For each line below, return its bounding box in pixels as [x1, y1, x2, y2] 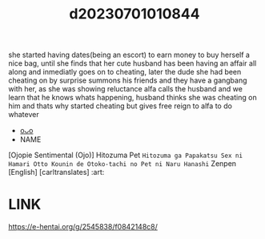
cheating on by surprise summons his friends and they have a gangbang [8, 75, 247, 85]
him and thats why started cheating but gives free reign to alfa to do [8, 101, 232, 111]
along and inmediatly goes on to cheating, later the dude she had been [8, 67, 242, 77]
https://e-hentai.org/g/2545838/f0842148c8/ [8, 222, 159, 232]
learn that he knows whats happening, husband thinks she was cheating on [8, 93, 258, 103]
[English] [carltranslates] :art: [8, 168, 105, 177]
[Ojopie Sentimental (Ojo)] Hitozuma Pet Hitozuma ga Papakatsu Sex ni [8, 150, 243, 160]
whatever [8, 110, 39, 119]
